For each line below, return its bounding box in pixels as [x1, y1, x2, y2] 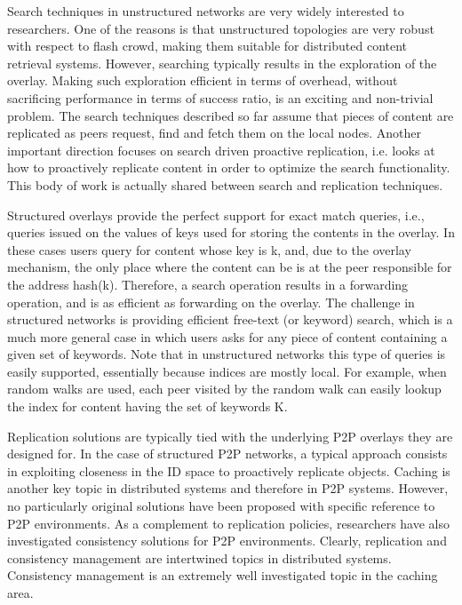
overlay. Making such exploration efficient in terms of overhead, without [7, 71, 398, 90]
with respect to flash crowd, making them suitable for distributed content [7, 36, 408, 55]
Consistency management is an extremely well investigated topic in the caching [7, 566, 438, 585]
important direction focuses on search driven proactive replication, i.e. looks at [7, 140, 435, 159]
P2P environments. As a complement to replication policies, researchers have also [7, 513, 450, 532]
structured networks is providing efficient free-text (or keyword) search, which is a [7, 310, 453, 329]
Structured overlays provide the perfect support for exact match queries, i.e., [7, 205, 425, 224]
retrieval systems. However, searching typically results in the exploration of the [7, 53, 437, 72]
